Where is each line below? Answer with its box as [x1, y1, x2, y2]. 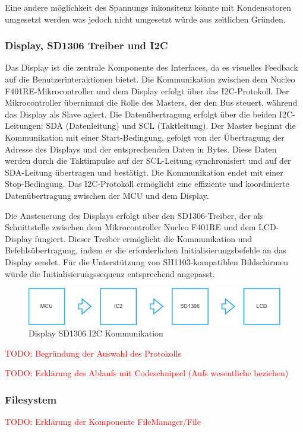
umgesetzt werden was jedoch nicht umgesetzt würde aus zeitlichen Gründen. [5, 12, 286, 25]
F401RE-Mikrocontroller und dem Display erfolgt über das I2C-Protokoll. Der [5, 84, 289, 97]
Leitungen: [5, 119, 43, 132]
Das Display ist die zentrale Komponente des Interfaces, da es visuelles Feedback [5, 61, 298, 74]
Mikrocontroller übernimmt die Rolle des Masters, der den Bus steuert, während [5, 96, 298, 109]
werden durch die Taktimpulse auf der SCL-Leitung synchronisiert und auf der [5, 154, 291, 167]
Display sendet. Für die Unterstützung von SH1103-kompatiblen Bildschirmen [5, 255, 289, 268]
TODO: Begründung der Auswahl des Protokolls [5, 347, 181, 359]
